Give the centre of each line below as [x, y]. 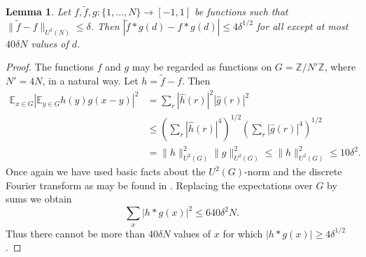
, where [340, 67]
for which [243, 233]
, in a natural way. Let [90, 81]
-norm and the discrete [293, 171]
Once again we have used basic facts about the [106, 171]
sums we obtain [39, 199]
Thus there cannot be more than [76, 233]
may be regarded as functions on [202, 67]
